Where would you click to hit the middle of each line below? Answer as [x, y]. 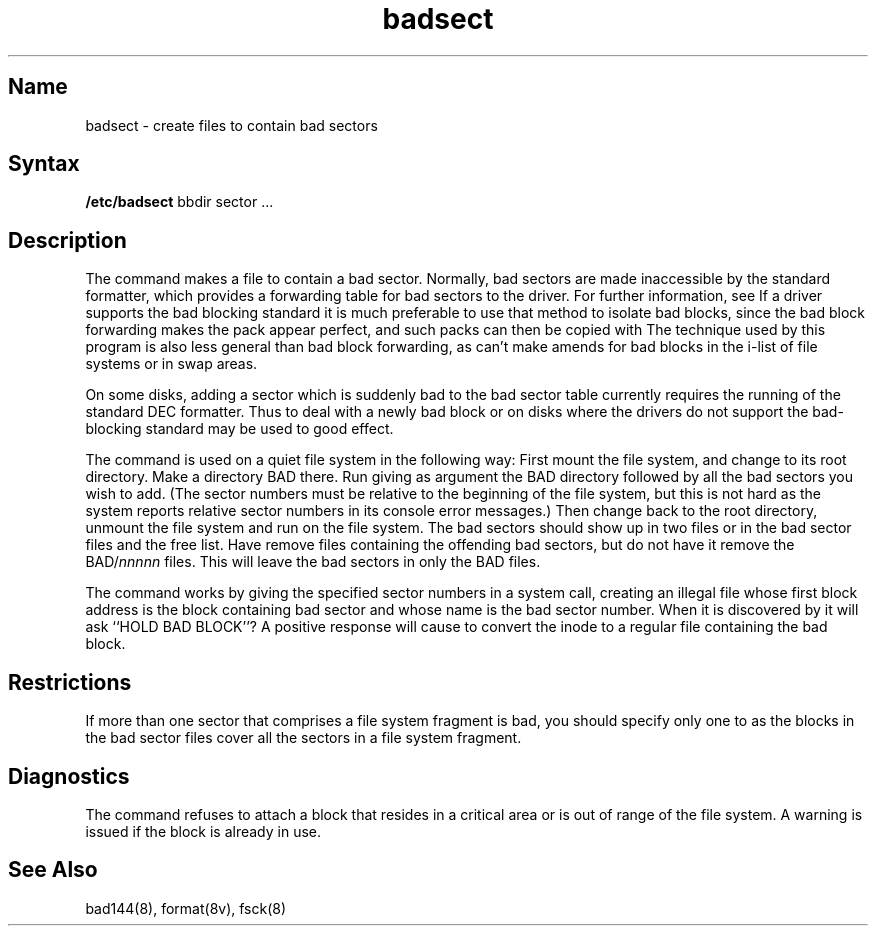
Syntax [44, 164]
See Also [53, 870]
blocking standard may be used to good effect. [239, 429]
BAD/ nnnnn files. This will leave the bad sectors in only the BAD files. [313, 562]
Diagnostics [69, 776]
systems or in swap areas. [171, 364]
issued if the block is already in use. [203, 831]
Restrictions [70, 682]
